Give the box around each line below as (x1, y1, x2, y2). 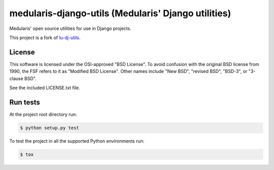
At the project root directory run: (9, 111, 77, 117)
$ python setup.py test (20, 125, 80, 130)
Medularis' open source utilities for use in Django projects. (9, 25, 131, 31)
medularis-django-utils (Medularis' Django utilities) (9, 8, 231, 19)
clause (9, 75, 24, 81)
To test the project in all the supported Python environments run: (9, 138, 145, 144)
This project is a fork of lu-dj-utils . (9, 35, 81, 41)
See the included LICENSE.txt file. (9, 85, 81, 91)
